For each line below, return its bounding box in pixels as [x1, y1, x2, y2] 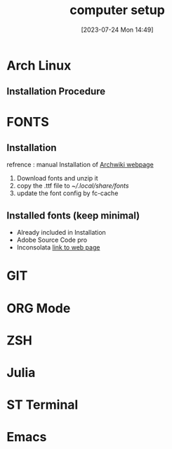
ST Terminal [6, 397, 79, 413]
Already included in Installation [16, 228, 106, 237]
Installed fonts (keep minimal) [6, 209, 140, 221]
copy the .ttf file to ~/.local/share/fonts [16, 182, 129, 190]
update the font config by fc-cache [16, 189, 119, 197]
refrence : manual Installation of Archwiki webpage [6, 161, 154, 169]
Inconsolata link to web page [16, 243, 100, 252]
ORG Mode [6, 300, 71, 316]
